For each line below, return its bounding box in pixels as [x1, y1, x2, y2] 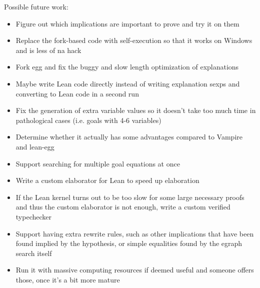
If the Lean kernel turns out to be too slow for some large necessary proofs [15, 191, 244, 202]
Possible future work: [4, 1, 68, 11]
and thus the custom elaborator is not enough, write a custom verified [15, 201, 230, 212]
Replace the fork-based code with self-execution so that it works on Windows [15, 35, 252, 45]
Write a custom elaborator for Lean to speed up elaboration [15, 175, 199, 185]
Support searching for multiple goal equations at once [15, 158, 180, 168]
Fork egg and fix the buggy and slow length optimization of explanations [15, 61, 239, 72]
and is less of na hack [15, 44, 81, 55]
